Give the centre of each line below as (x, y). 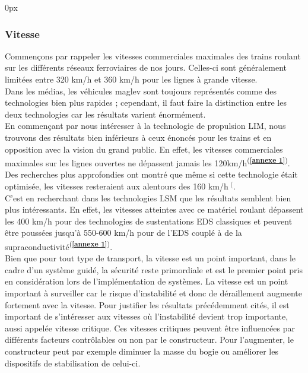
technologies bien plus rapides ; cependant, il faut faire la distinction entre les (146, 102)
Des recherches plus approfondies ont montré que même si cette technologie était (151, 174)
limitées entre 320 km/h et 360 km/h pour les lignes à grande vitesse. (131, 79)
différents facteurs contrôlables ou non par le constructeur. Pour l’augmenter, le (149, 339)
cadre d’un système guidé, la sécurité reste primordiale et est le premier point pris (154, 269)
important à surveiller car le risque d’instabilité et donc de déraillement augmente (153, 293)
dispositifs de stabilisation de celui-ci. (73, 363)
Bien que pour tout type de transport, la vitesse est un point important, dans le (150, 258)
